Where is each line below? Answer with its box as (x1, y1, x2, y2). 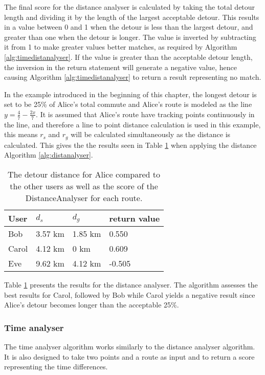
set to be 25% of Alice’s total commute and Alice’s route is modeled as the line (4, 99, 252, 109)
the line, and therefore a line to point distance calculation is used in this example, (4, 119, 261, 129)
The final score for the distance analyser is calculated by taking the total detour (4, 2, 255, 12)
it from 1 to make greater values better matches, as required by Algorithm (4, 41, 237, 52)
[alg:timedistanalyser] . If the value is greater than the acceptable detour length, (4, 51, 253, 62)
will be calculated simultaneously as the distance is (71, 129, 231, 140)
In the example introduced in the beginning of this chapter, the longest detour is (4, 89, 257, 99)
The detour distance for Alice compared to (8, 168, 161, 180)
